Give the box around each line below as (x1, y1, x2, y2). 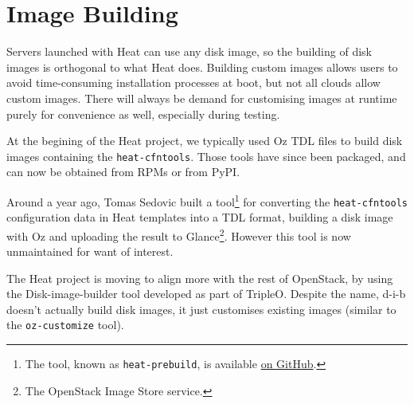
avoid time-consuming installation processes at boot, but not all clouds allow (6, 74, 381, 91)
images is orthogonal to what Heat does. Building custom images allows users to (6, 58, 398, 75)
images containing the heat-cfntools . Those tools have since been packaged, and (6, 147, 406, 164)
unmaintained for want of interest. (6, 243, 174, 260)
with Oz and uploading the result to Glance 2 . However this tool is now (6, 225, 351, 244)
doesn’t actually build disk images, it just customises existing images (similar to (6, 300, 396, 317)
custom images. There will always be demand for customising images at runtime (6, 89, 397, 106)
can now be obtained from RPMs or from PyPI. (6, 163, 240, 180)
